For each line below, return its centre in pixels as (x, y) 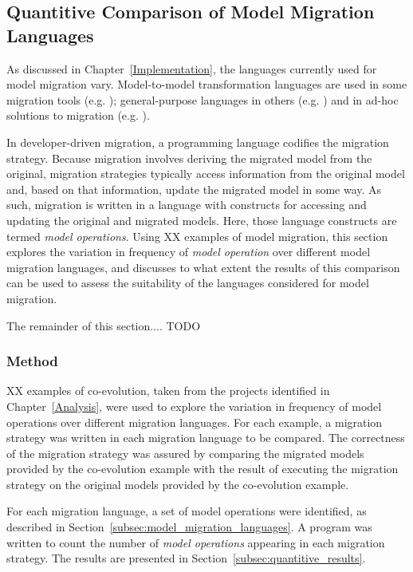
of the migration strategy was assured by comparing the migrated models (185, 453)
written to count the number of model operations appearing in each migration (196, 542)
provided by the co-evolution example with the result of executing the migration (203, 469)
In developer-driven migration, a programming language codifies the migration (198, 142)
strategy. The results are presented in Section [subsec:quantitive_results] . (186, 558)
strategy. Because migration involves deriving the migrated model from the (189, 158)
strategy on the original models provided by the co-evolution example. (178, 484)
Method (32, 361)
